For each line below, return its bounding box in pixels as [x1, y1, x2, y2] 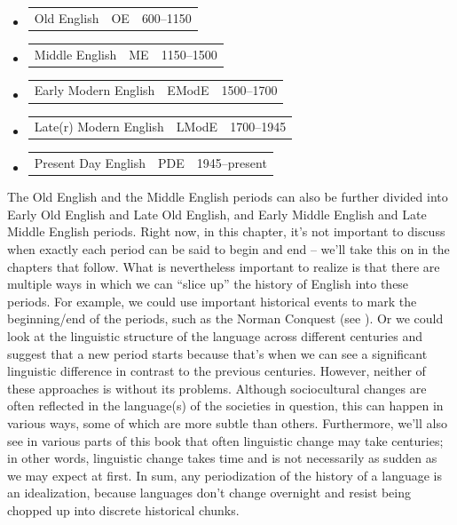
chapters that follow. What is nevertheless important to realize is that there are [7, 257, 440, 275]
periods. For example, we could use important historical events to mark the [7, 291, 417, 310]
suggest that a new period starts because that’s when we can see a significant [7, 344, 428, 362]
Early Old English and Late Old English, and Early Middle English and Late [7, 204, 427, 223]
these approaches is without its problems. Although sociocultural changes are [7, 378, 427, 397]
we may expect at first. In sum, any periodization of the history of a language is [7, 465, 443, 484]
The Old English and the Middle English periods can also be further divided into [7, 187, 448, 206]
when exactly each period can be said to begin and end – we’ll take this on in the [7, 240, 450, 258]
